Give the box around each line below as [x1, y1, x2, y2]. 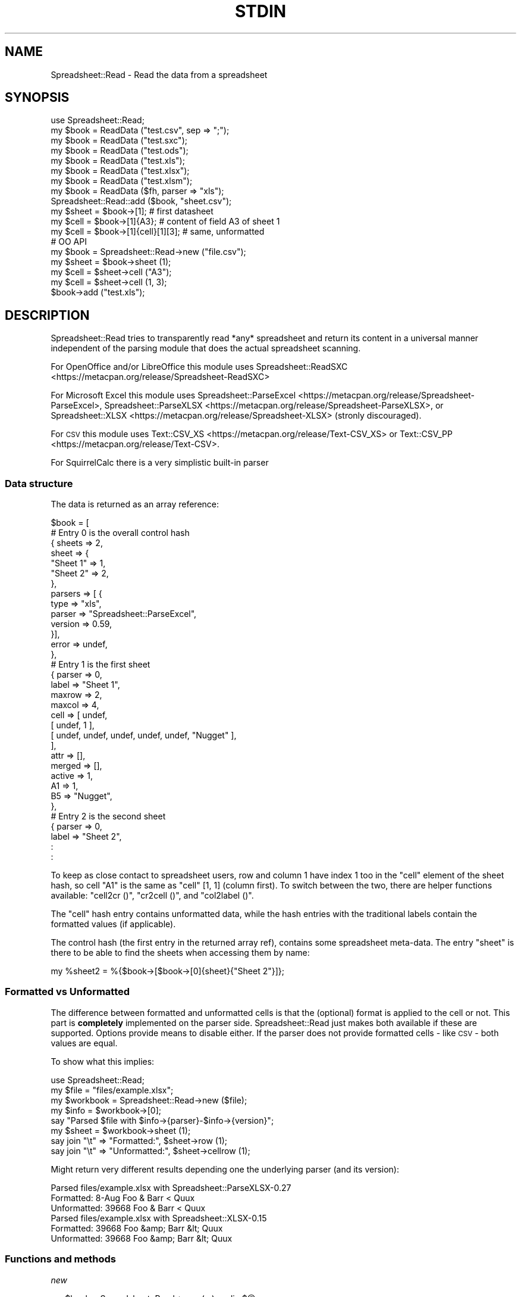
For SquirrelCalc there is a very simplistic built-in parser [51, 457, 269, 468]
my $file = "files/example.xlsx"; [51, 1084, 174, 1095]
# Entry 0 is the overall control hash [51, 528, 190, 538]
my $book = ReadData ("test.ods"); [51, 145, 189, 156]
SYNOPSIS [5, 90, 70, 105]
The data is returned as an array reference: [51, 499, 219, 510]
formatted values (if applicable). [51, 919, 176, 930]
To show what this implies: [51, 1056, 155, 1067]
